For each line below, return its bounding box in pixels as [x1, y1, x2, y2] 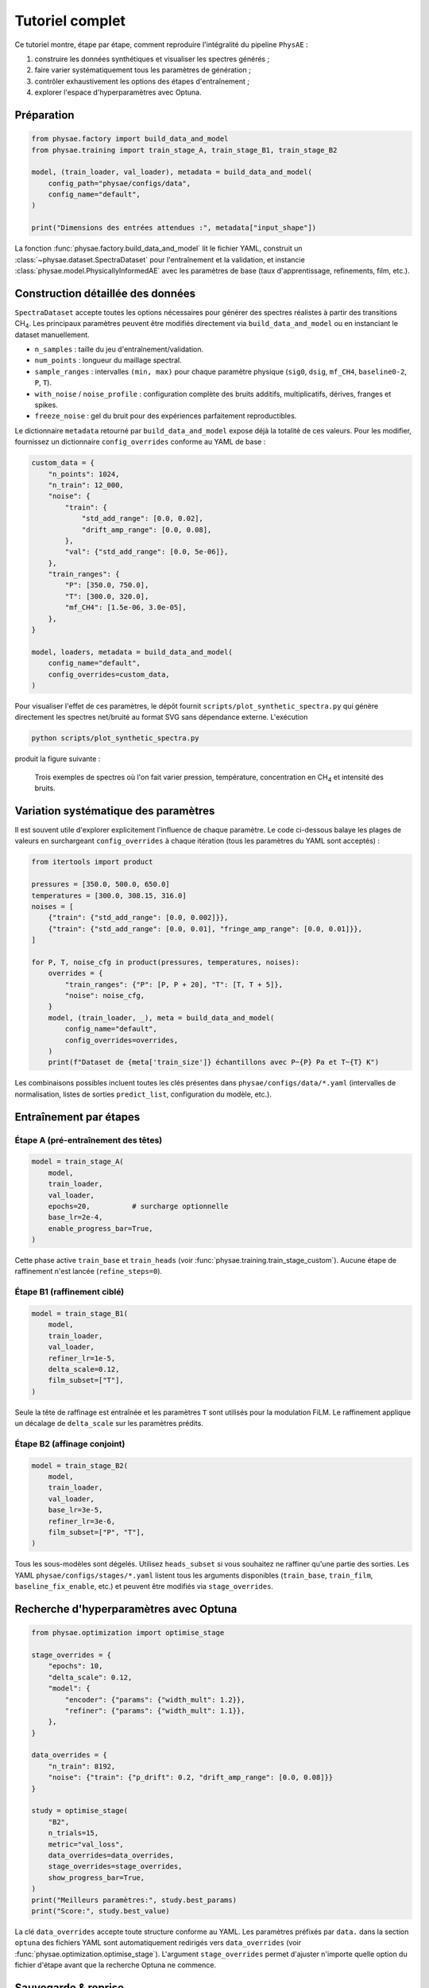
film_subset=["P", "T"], [48, 1528, 145, 1537]
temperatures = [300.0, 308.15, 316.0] [31, 891, 187, 900]
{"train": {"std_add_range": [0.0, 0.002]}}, [48, 913, 229, 922]
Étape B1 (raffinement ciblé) [14, 1287, 125, 1298]
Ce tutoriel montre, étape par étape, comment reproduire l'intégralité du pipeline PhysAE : [14, 40, 309, 49]
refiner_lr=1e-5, [48, 1353, 116, 1363]
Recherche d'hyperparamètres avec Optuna [14, 1602, 238, 1616]
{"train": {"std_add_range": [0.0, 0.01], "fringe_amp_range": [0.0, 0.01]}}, [48, 924, 363, 934]
